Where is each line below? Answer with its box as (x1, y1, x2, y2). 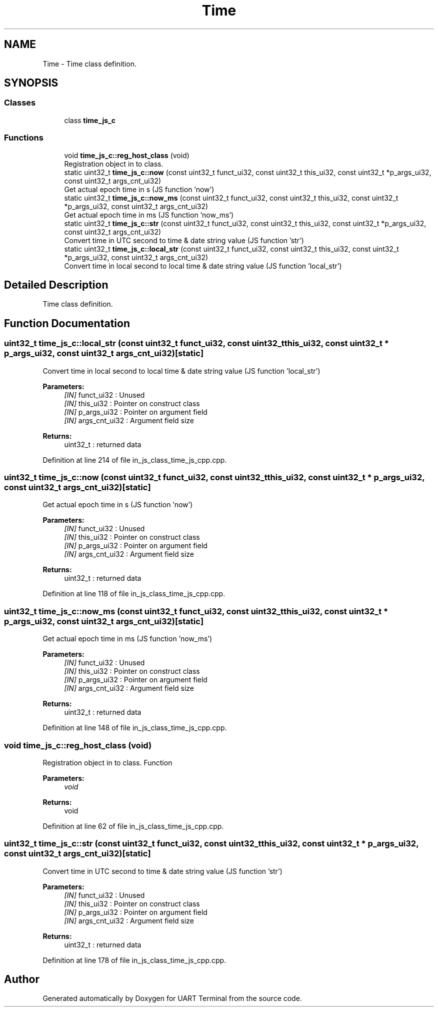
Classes (4, 98, 36, 108)
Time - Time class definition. (42, 59, 136, 68)
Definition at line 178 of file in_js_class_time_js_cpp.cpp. (42, 955, 226, 964)
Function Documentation (4, 317, 130, 330)
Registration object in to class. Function (42, 758, 172, 767)
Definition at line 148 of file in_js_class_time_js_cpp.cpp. (42, 723, 227, 732)
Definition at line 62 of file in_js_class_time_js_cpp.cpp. (42, 821, 224, 830)
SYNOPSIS (4, 77, 58, 90)
